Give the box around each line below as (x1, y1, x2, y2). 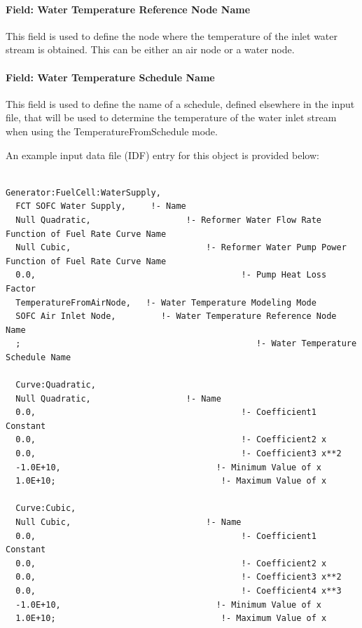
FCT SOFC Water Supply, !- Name (15, 201, 186, 212)
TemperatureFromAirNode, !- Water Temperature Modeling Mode (15, 297, 316, 308)
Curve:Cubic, (15, 503, 76, 514)
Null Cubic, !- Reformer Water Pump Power (15, 243, 347, 253)
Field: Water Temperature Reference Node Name (6, 1, 251, 16)
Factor (6, 283, 36, 294)
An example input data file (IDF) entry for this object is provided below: (6, 147, 319, 162)
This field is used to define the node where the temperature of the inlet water (6, 28, 338, 43)
